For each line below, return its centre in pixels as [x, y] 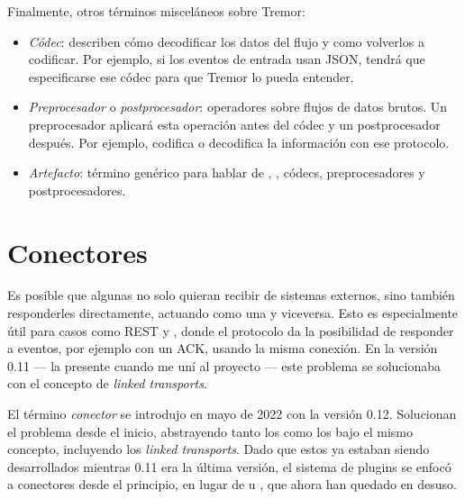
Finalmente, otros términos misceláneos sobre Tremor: [156, 11]
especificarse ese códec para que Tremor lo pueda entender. [191, 76]
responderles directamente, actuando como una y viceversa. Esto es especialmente [233, 313]
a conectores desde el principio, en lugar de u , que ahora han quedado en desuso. [232, 484]
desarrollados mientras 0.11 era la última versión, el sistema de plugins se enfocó [229, 466]
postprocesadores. [77, 190]
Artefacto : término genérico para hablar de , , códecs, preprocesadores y [227, 172]
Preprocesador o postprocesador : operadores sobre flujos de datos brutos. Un [238, 107]
